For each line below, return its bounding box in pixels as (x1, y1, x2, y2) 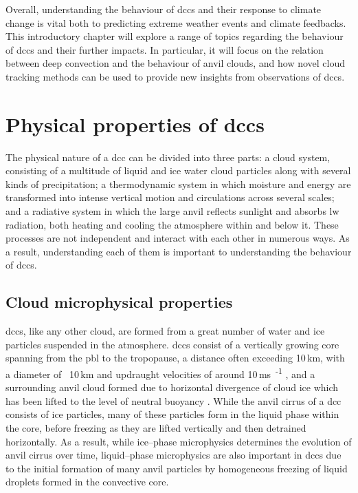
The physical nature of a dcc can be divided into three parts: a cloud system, (5, 149, 331, 164)
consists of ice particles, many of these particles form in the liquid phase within (5, 407, 339, 421)
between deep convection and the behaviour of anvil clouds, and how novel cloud (5, 56, 346, 70)
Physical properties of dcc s (5, 109, 265, 138)
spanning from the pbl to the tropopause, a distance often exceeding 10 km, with (5, 350, 345, 365)
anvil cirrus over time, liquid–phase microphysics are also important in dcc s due (5, 448, 342, 462)
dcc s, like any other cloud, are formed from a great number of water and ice (5, 324, 325, 338)
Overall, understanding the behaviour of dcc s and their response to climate (5, 2, 322, 16)
